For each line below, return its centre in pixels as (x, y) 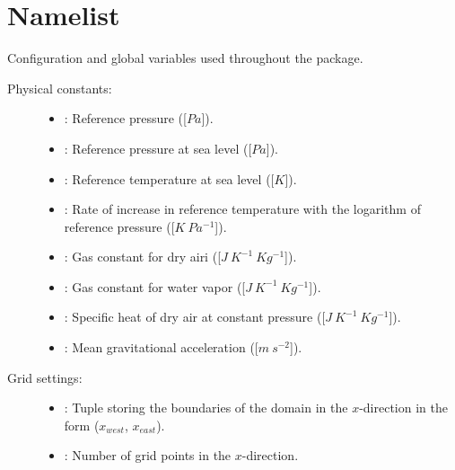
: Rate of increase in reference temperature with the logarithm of (242, 209)
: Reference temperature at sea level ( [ (169, 178)
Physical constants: (60, 88)
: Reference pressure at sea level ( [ (158, 148)
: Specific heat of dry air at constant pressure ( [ (195, 317)
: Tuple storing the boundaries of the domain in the (206, 408)
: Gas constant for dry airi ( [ (143, 257)
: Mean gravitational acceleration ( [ (161, 347)
